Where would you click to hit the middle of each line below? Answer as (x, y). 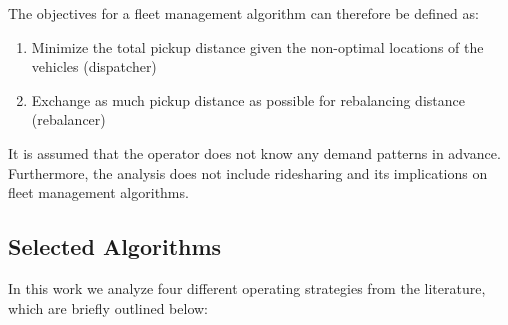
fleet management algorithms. (98, 192)
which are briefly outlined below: (108, 307)
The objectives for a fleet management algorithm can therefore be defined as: (243, 13)
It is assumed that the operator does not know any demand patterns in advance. (254, 152)
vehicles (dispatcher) (94, 66)
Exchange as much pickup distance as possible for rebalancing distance (248, 99)
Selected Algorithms (115, 246)
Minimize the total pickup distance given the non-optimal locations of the (257, 46)
